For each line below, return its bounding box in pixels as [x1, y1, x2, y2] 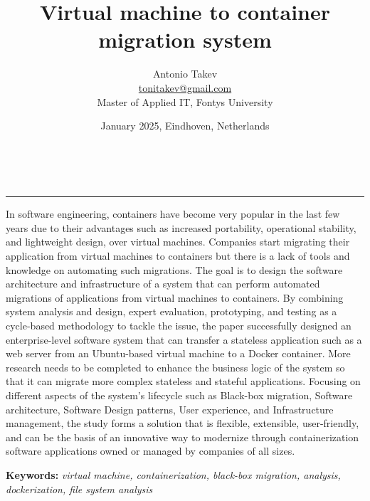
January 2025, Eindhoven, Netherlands [100, 118, 270, 133]
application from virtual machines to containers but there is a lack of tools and [6, 248, 350, 263]
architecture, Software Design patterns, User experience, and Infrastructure [6, 401, 334, 416]
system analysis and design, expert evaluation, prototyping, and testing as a [6, 304, 337, 319]
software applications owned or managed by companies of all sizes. [6, 443, 295, 458]
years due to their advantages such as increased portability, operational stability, [6, 220, 356, 235]
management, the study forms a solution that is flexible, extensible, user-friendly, [6, 416, 359, 431]
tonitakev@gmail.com [138, 80, 232, 95]
